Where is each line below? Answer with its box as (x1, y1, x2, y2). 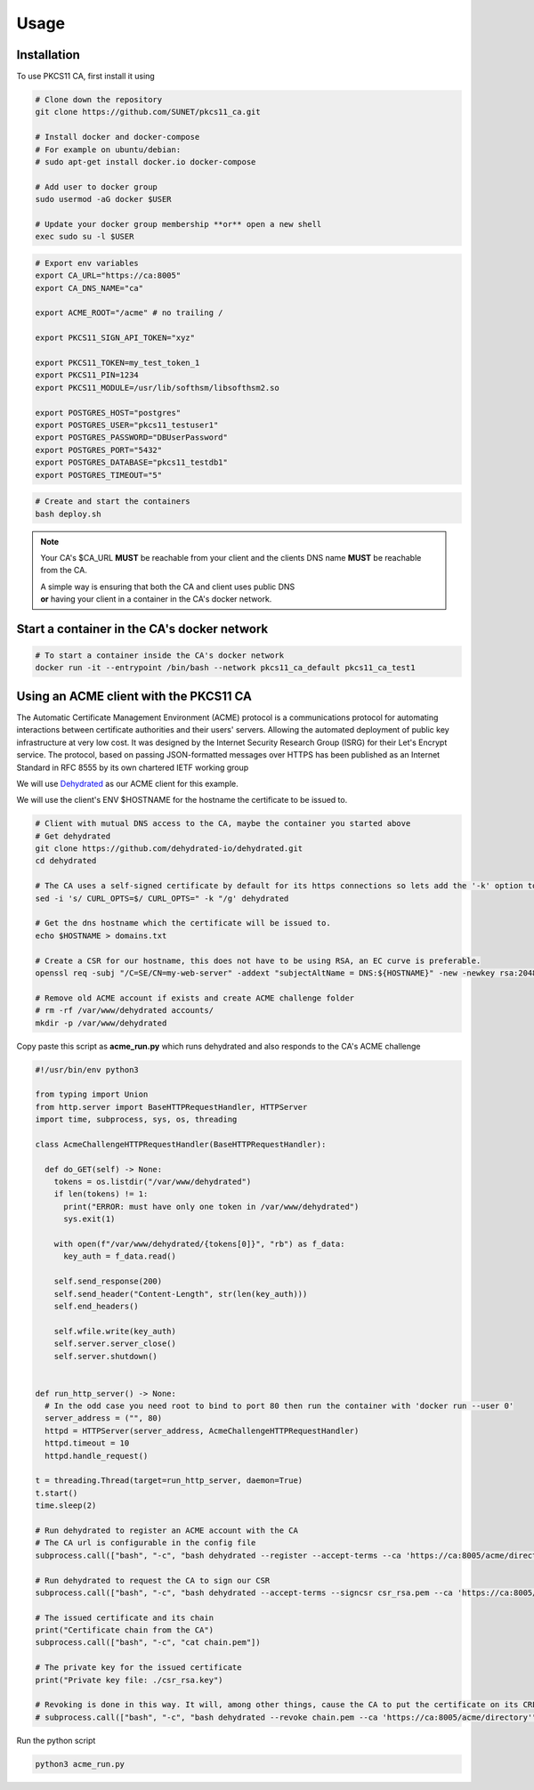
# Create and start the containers (35, 497, 190, 506)
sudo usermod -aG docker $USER (35, 194, 173, 205)
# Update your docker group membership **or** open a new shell (35, 219, 322, 229)
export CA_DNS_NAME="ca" (35, 283, 144, 293)
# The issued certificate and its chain (35, 1612, 214, 1623)
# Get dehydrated (35, 830, 111, 841)
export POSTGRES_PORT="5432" (35, 445, 163, 455)
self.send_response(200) (53, 1276, 163, 1286)
